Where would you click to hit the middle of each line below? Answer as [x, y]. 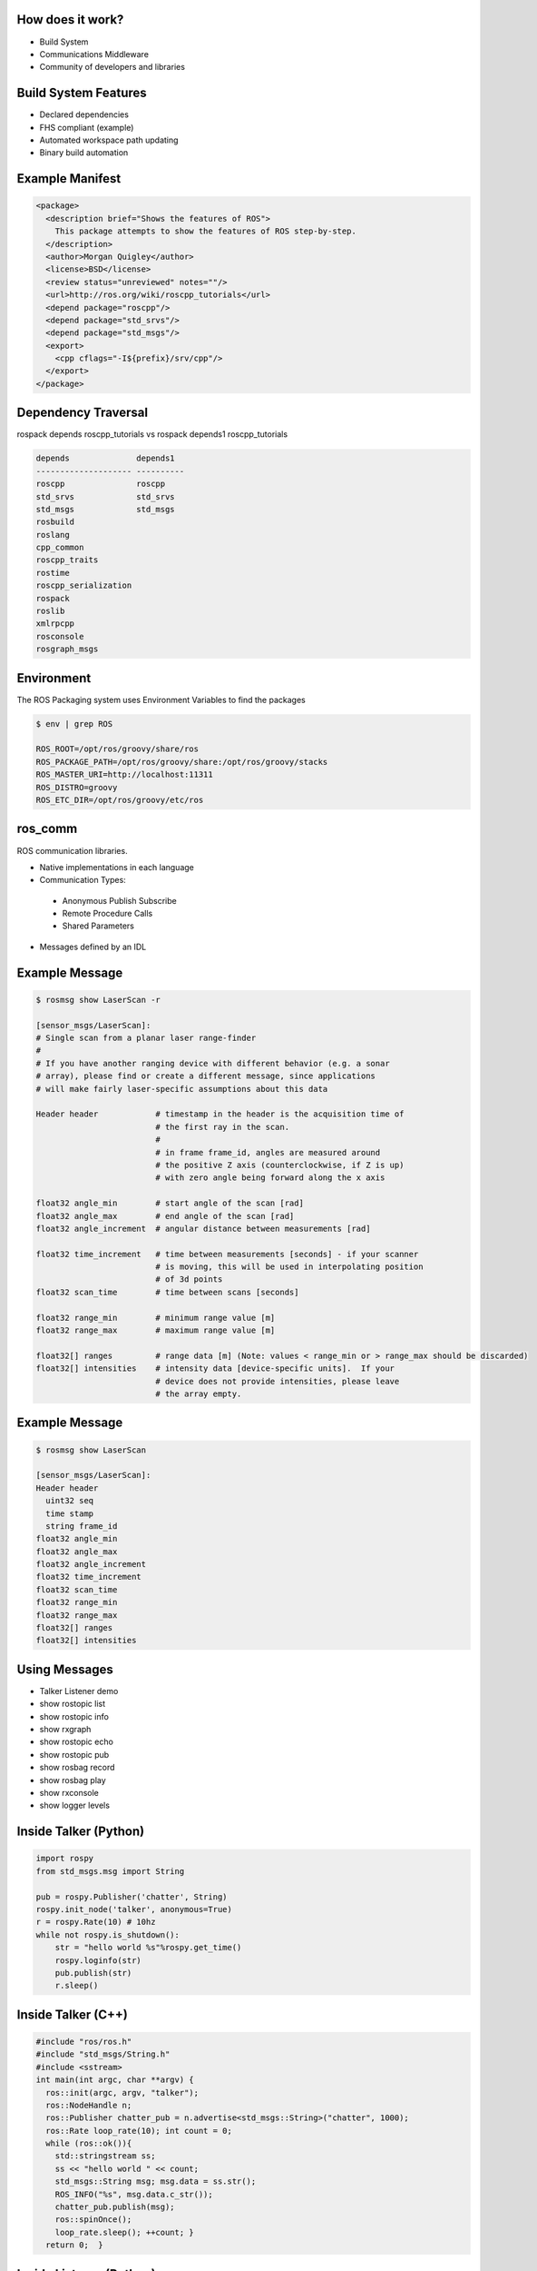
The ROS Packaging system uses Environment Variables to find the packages [161, 699]
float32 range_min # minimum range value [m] [156, 1318]
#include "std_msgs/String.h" [103, 2054]
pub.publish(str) [93, 1973]
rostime [53, 573]
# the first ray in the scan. [223, 1127]
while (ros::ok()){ [89, 2143]
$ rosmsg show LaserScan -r [98, 1000]
